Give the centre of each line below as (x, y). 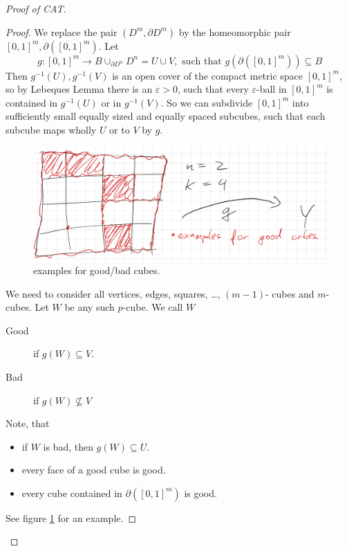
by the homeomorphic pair (235, 31)
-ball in (272, 89)
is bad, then (68, 446)
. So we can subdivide (207, 102)
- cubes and (290, 293)
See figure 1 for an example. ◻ (71, 517)
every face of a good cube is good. (94, 470)
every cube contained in (72, 493)
